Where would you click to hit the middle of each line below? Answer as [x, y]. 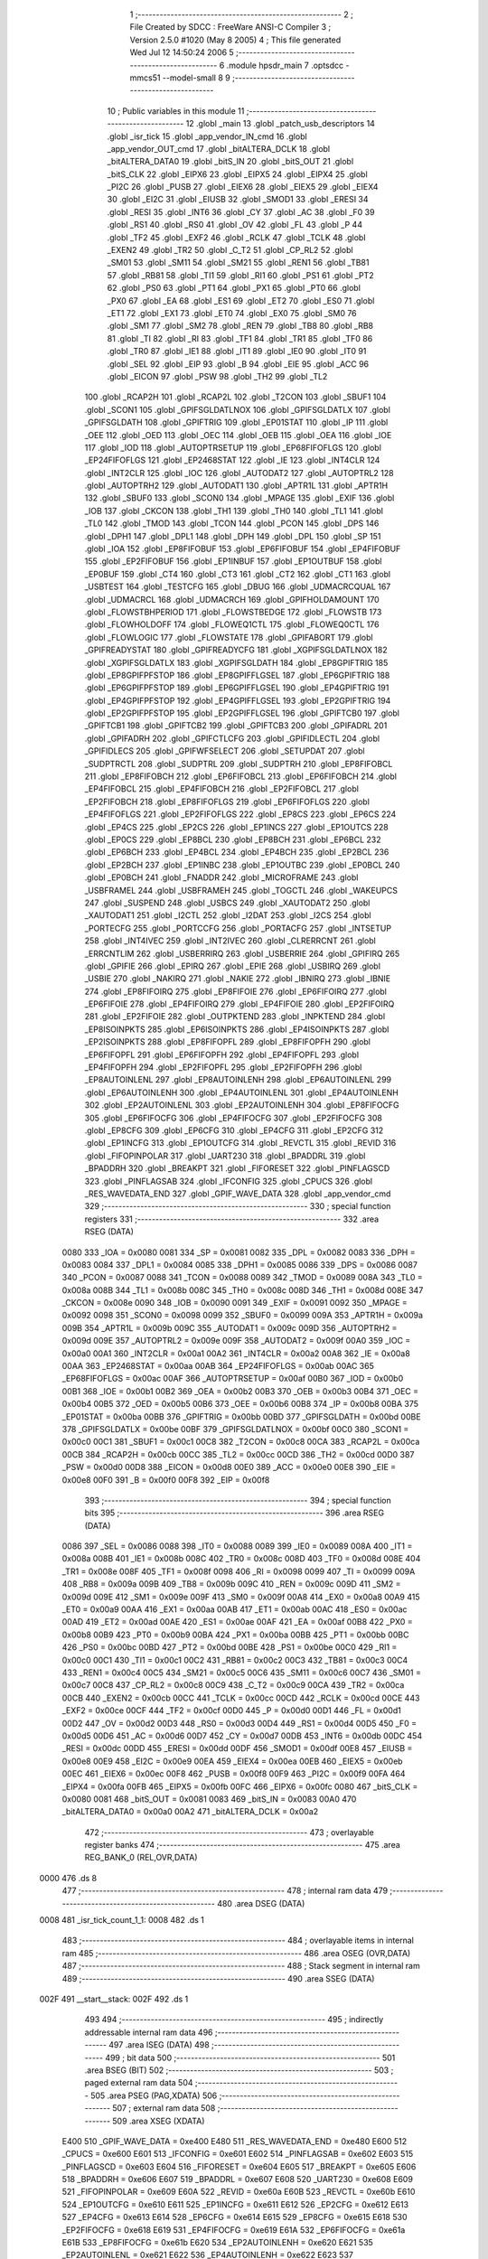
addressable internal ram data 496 [149, 2032]
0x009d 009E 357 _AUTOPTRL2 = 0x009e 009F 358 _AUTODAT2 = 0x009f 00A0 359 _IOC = [236, 1341]
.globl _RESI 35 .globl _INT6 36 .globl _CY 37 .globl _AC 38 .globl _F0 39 [241, 211]
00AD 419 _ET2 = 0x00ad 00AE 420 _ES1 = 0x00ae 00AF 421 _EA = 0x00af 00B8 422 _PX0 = [237, 1622]
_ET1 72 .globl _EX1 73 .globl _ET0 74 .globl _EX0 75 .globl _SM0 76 [232, 313]
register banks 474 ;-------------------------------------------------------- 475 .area [243, 1845]
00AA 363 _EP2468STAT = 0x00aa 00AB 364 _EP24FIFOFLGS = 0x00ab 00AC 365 [218, 1366]
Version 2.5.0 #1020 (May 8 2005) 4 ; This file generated [235, 40]
